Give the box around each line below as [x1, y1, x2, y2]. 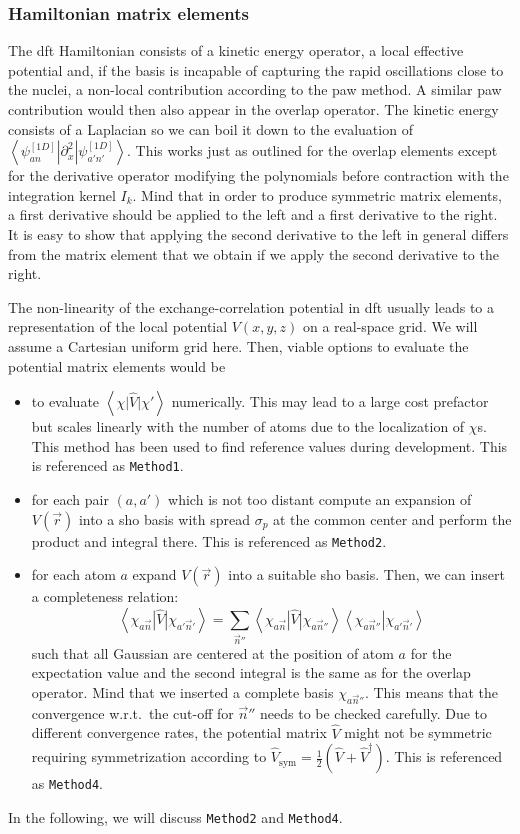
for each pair [31, 488, 109, 509]
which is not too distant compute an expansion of [168, 488, 472, 509]
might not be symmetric [344, 722, 492, 743]
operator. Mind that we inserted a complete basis [31, 681, 334, 702]
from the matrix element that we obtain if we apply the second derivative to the [8, 243, 499, 264]
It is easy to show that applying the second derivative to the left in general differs [8, 223, 509, 244]
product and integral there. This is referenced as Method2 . [31, 530, 387, 551]
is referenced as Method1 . [31, 455, 184, 476]
